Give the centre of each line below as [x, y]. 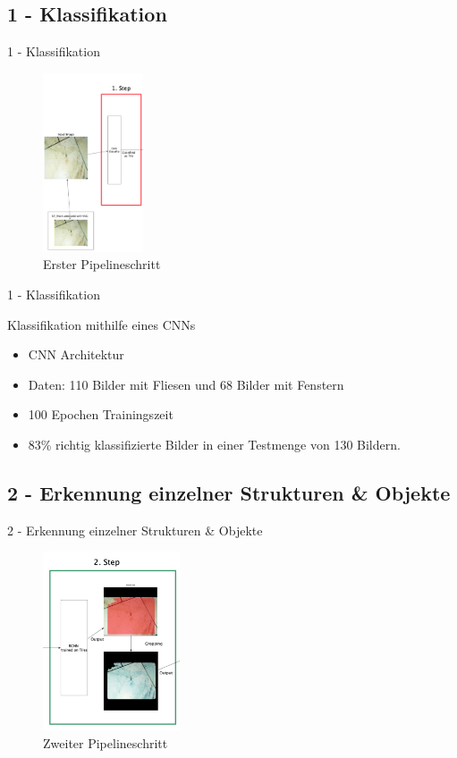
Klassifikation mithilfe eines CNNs [102, 324]
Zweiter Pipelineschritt [106, 742]
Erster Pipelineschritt [102, 264]
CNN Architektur [76, 354]
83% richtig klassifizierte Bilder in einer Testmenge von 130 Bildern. [214, 444]
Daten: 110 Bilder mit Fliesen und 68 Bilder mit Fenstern [186, 384]
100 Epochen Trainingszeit [101, 414]
